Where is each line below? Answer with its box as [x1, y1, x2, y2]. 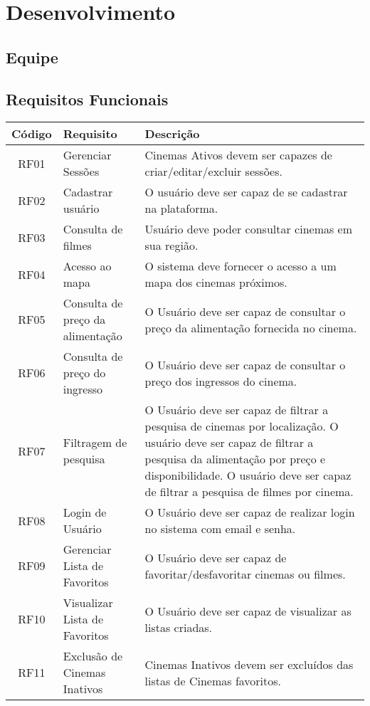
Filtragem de [63, 434, 127, 451]
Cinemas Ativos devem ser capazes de [144, 147, 332, 164]
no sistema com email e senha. [144, 520, 296, 537]
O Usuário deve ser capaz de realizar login [144, 504, 355, 521]
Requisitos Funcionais [6, 88, 169, 110]
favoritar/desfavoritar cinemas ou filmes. [144, 565, 346, 582]
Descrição [144, 125, 200, 142]
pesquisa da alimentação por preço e [144, 451, 326, 468]
